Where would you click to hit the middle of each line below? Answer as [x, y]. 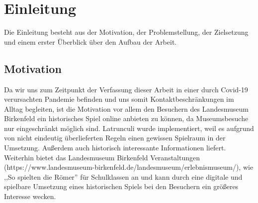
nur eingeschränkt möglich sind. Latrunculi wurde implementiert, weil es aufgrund [129, 128]
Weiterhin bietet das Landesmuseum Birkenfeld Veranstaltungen [102, 157]
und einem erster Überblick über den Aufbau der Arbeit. [90, 41]
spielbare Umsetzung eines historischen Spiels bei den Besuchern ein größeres [121, 186]
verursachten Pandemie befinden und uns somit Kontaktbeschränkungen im [119, 99]
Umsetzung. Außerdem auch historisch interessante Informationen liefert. [115, 148]
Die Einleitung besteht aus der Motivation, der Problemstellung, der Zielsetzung [126, 32]
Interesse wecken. [30, 196]
